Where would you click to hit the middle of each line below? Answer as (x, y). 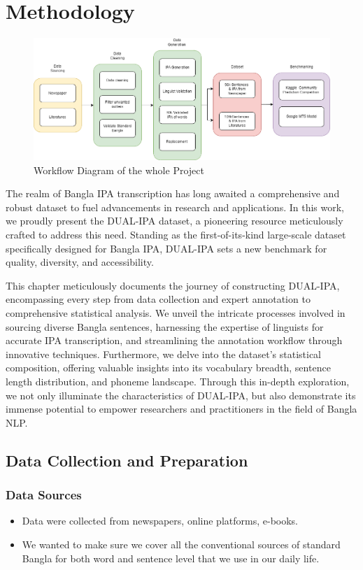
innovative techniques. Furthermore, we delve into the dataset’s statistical (164, 354)
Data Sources (44, 495)
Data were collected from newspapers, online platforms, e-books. (160, 521)
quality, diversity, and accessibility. (80, 262)
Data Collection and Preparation (127, 460)
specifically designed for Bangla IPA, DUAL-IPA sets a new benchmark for (166, 248)
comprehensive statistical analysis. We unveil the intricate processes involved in (176, 313)
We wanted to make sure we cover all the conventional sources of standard (181, 544)
